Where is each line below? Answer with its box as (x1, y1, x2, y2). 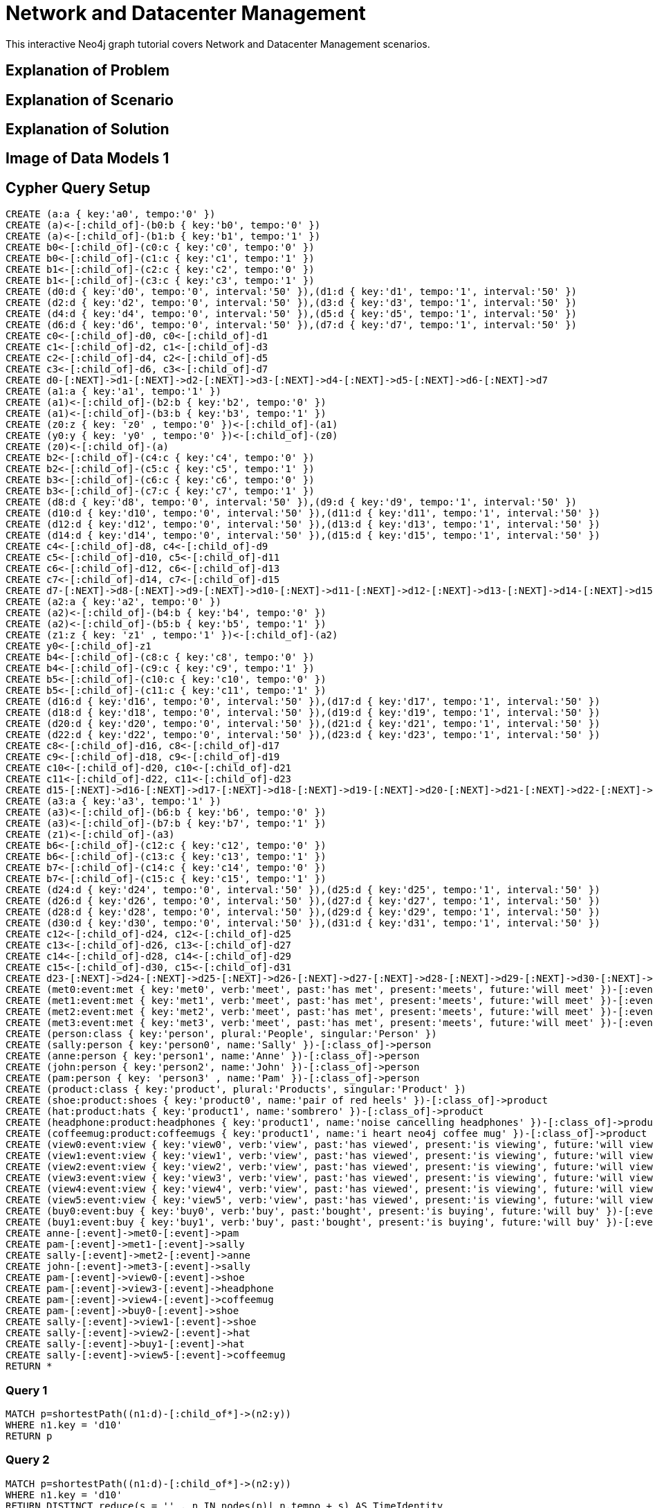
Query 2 (6, 1453, 50, 1467)
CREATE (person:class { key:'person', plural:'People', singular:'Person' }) (6, 1028, 437, 1040)
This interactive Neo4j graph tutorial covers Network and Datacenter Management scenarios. (6, 37, 430, 50)
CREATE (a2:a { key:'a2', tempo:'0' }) (6, 596, 221, 608)
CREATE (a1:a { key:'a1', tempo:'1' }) (6, 386, 221, 397)
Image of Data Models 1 (6, 150, 169, 168)
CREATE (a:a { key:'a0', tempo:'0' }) (6, 208, 216, 220)
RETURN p (6, 1430, 53, 1442)
